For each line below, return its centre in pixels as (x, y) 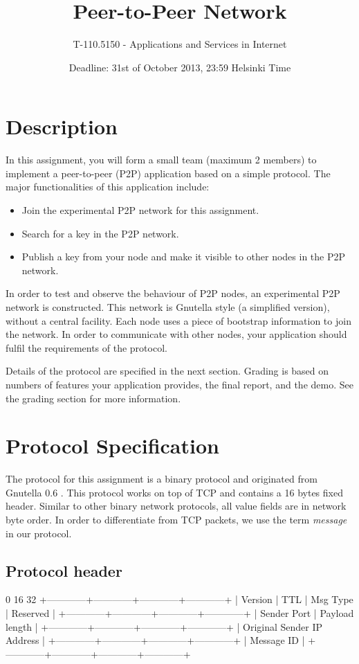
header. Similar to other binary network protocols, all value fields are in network (176, 506)
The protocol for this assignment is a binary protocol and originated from (162, 479)
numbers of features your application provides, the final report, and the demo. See (179, 384)
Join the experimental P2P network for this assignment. (140, 210)
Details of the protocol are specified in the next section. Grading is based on (167, 371)
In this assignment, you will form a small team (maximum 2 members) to (161, 160)
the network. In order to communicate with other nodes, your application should (176, 334)
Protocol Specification (112, 446)
